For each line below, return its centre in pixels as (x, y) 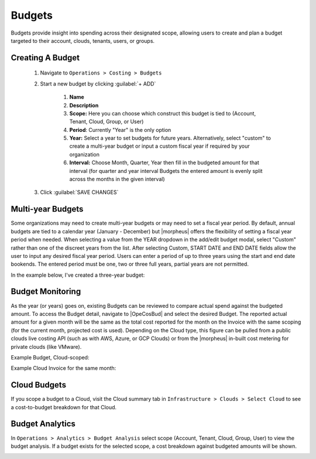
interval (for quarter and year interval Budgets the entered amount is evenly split (166, 171)
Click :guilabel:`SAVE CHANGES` (79, 192)
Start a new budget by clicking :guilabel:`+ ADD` (98, 84)
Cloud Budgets (39, 385)
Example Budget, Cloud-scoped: (50, 357)
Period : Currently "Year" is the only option (120, 130)
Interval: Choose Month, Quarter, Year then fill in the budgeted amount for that (164, 163)
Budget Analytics (43, 424)
